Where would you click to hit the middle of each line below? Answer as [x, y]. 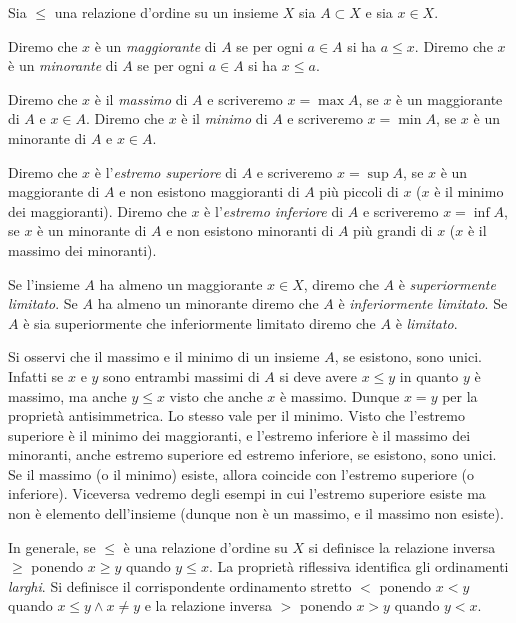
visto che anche [216, 395]
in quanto [429, 375]
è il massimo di [141, 98]
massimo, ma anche [67, 395]
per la [460, 395]
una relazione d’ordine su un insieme [166, 12]
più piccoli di [359, 191]
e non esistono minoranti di [250, 230]
